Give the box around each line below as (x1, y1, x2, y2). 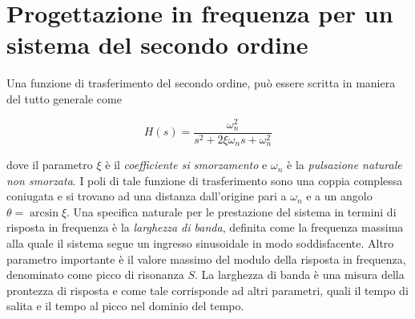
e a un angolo (306, 188, 373, 204)
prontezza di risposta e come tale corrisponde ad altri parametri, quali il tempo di (6, 281, 409, 298)
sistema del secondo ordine (6, 28, 308, 61)
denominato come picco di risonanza (6, 266, 184, 283)
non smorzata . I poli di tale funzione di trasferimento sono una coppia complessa (6, 172, 403, 188)
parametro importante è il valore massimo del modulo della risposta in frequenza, (6, 250, 406, 267)
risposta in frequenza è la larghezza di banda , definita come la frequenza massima (6, 219, 404, 236)
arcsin (30, 207, 59, 219)
